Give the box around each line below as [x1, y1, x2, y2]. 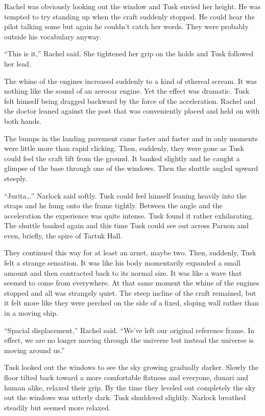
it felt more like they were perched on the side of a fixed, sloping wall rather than [4, 297, 259, 308]
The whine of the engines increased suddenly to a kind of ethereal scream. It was [4, 75, 257, 86]
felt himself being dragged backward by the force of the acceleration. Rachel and [4, 95, 256, 106]
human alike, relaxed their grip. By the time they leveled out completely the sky [4, 382, 256, 392]
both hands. [4, 115, 41, 126]
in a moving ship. [4, 308, 58, 318]
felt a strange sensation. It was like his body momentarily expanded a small [4, 257, 240, 268]
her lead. [4, 58, 31, 69]
